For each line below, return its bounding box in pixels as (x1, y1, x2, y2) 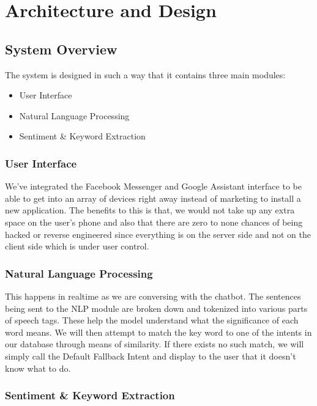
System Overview (5, 39, 117, 58)
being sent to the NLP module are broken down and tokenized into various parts (5, 301, 308, 314)
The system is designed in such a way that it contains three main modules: (5, 68, 286, 81)
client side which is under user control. (5, 240, 149, 253)
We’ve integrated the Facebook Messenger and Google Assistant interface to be (5, 180, 302, 193)
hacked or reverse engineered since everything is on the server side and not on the (5, 227, 311, 240)
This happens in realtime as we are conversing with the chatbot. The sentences (5, 289, 301, 302)
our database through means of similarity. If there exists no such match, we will (5, 338, 304, 350)
